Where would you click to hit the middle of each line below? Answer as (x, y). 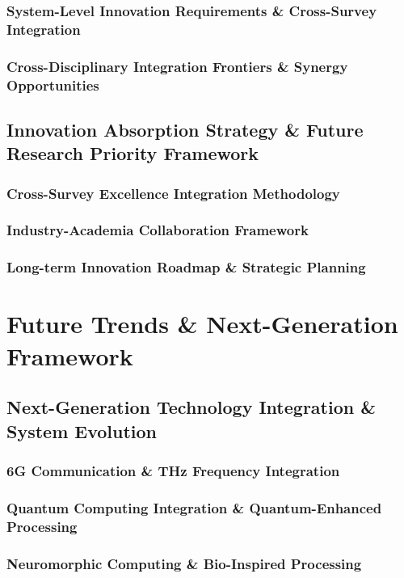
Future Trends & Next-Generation (202, 324)
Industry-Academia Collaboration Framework (158, 230)
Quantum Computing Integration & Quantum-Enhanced (194, 507)
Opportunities (53, 84)
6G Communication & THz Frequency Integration (173, 470)
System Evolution (82, 430)
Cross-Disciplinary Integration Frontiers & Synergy (177, 66)
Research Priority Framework (133, 153)
